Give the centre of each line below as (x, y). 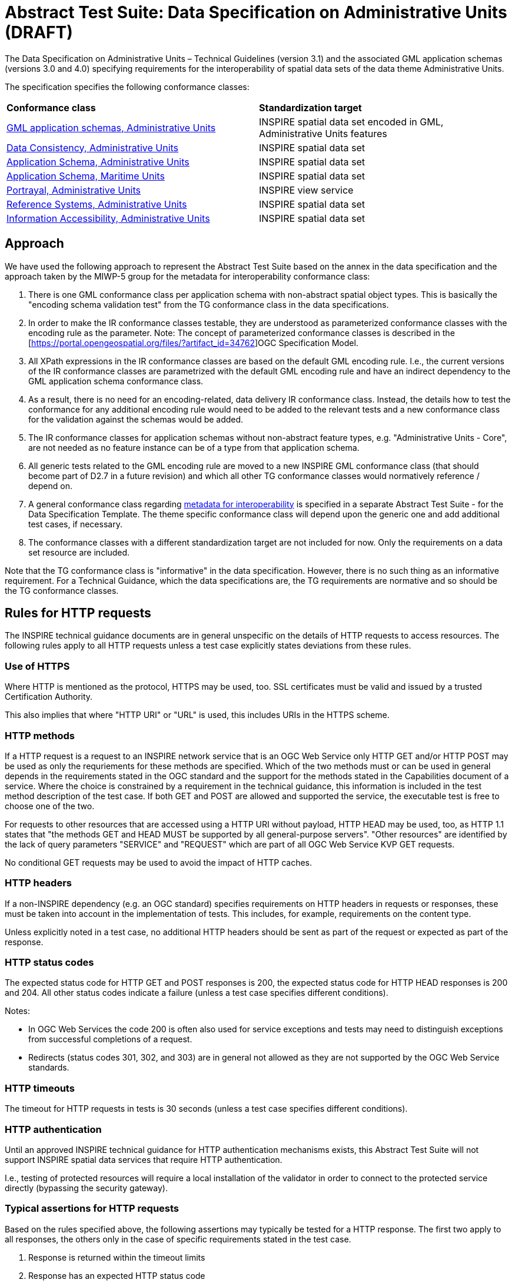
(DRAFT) (39, 32)
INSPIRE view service (306, 190)
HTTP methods (40, 735)
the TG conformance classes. (62, 590)
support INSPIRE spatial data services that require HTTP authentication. (144, 1159)
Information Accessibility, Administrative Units (108, 218)
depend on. (50, 486)
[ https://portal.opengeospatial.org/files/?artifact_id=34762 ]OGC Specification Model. (193, 343)
